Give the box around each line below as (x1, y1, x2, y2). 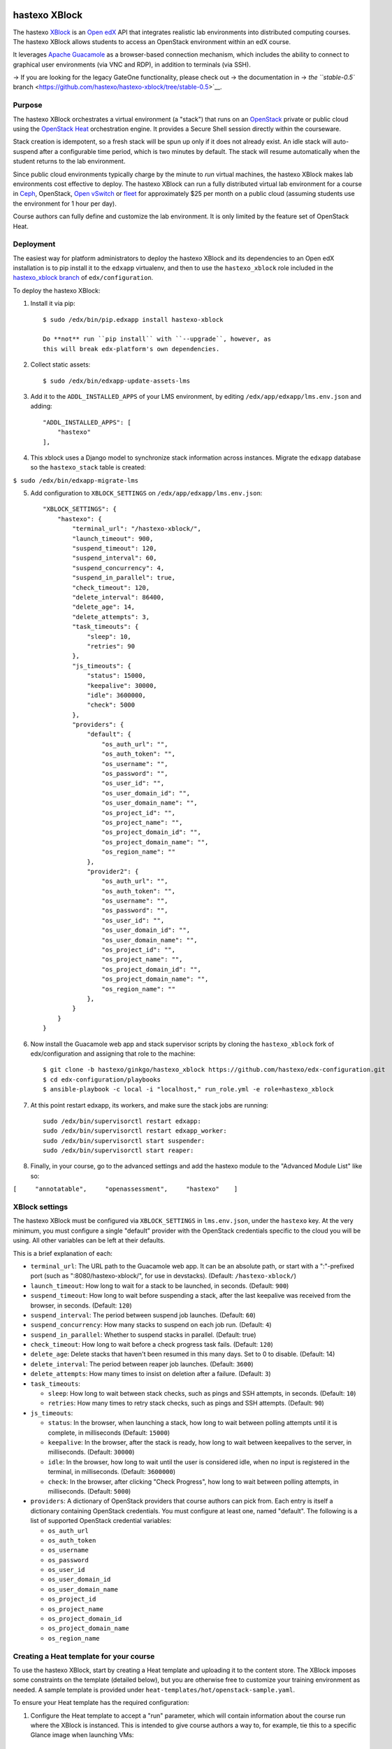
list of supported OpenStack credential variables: (30, 1517, 172, 1525)
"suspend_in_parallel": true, (72, 574, 176, 582)
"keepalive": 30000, (87, 681, 157, 689)
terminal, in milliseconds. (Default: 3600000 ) (48, 1468, 176, 1476)
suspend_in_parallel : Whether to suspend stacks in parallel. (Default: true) (30, 1330, 256, 1339)
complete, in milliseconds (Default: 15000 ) (48, 1428, 170, 1437)
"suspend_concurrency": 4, (72, 564, 165, 572)
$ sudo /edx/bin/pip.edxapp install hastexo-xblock (43, 316, 224, 323)
